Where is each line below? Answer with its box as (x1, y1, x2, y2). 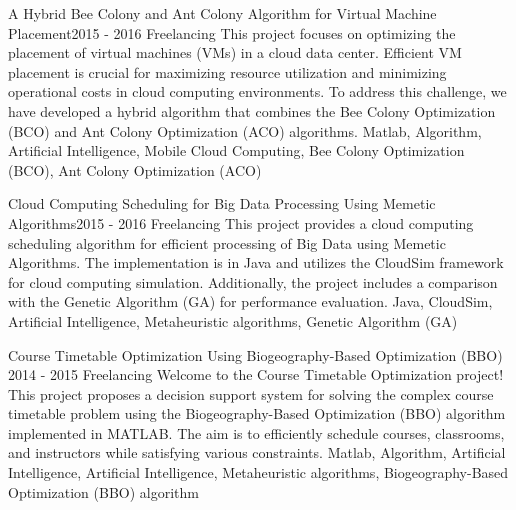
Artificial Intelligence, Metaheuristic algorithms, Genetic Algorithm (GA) (8, 310, 458, 331)
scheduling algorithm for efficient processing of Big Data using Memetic (8, 232, 446, 253)
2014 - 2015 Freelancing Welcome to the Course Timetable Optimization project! (8, 364, 504, 385)
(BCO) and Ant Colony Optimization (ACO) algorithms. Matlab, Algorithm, (8, 120, 482, 141)
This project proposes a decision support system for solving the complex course (8, 383, 494, 404)
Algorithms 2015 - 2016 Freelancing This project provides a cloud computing (8, 212, 474, 233)
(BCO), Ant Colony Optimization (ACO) (8, 159, 262, 180)
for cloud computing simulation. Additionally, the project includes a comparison (8, 271, 498, 292)
